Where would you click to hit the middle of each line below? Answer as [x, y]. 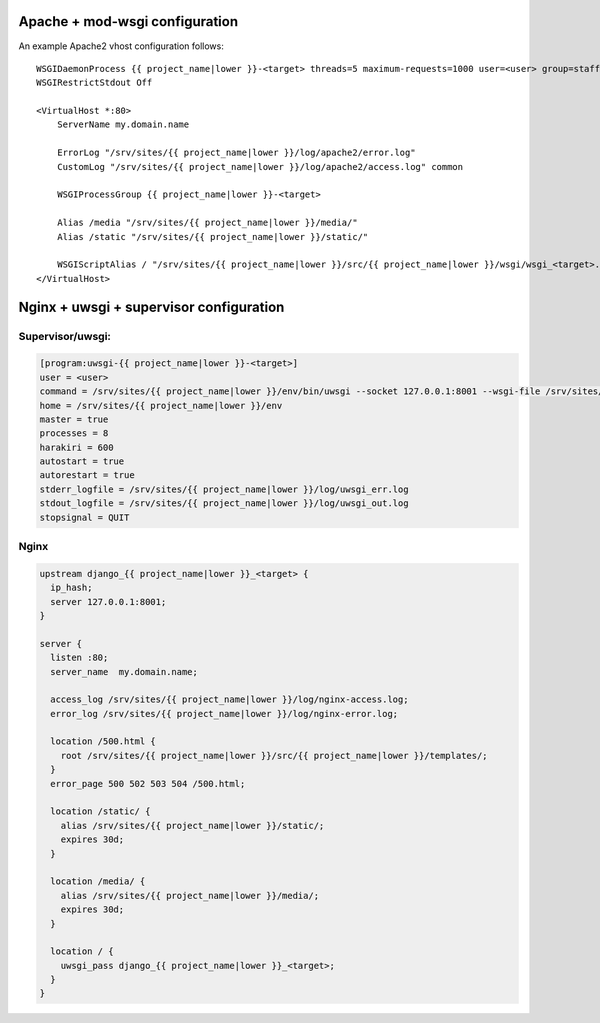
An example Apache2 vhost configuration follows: [121, 46]
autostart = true [82, 461]
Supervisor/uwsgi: [65, 336]
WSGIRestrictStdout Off [94, 83]
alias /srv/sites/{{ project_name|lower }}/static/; [192, 825]
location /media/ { [98, 881]
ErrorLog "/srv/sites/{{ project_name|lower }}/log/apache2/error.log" [236, 153]
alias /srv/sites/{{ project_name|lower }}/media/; [190, 895]
